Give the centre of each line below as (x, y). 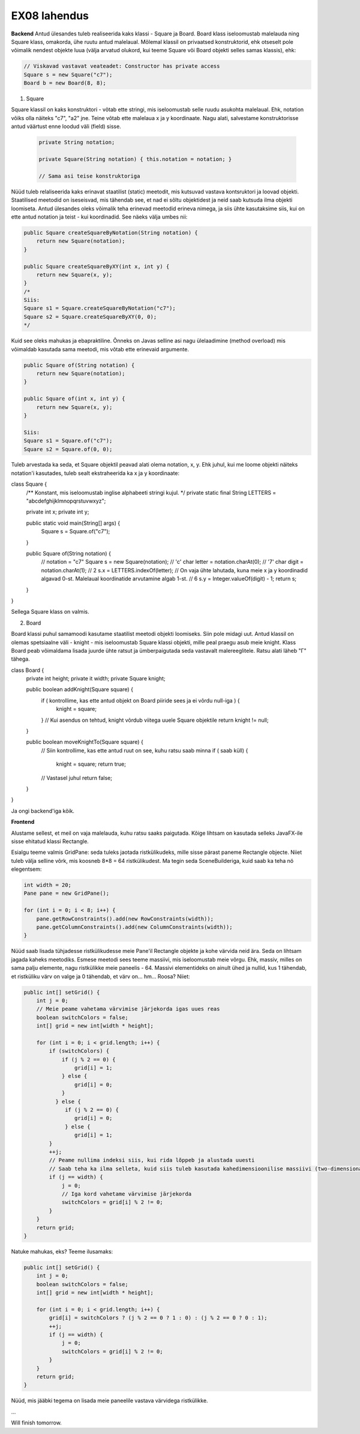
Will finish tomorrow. (37, 1423)
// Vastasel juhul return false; (76, 778)
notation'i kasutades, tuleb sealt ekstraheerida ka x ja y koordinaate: (95, 473)
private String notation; (77, 142)
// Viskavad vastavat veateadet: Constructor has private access (122, 66)
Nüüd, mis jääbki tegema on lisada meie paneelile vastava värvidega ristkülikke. (109, 1401)
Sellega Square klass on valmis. (50, 612)
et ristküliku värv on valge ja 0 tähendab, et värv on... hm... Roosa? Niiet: (100, 976)
